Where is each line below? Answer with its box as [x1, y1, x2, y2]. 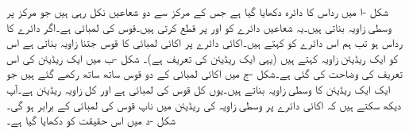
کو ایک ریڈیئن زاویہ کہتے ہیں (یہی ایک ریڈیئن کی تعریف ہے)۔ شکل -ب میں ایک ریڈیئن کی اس [6, 49, 399, 66]
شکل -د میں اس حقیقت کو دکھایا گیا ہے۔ [6, 112, 176, 128]
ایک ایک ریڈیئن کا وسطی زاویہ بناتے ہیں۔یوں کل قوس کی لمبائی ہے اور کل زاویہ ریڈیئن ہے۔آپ [6, 80, 391, 97]
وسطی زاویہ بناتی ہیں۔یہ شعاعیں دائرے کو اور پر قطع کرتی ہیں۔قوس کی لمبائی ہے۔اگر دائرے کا [6, 18, 392, 35]
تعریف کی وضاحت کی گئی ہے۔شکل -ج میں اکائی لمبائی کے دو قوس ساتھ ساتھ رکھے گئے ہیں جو [6, 65, 403, 82]
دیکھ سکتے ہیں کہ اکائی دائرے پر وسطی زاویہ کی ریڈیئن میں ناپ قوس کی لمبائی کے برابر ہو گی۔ [6, 96, 402, 113]
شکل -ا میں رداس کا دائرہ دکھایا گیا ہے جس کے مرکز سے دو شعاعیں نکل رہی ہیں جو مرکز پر [6, 3, 388, 19]
